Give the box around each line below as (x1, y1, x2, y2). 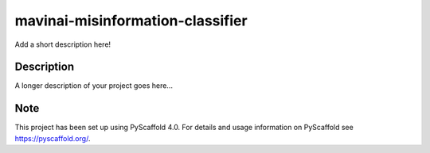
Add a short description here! (14, 40, 111, 49)
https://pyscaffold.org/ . (14, 133, 91, 143)
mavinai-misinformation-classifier (14, 12, 248, 29)
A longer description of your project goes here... (14, 81, 173, 90)
